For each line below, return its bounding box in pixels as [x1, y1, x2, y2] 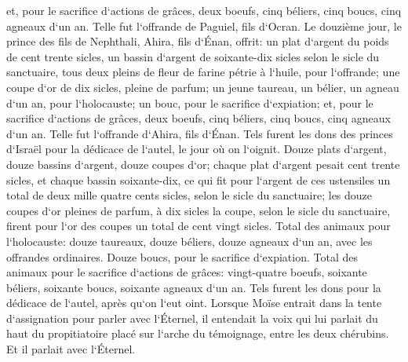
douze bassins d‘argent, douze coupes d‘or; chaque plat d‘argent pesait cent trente [6, 155, 400, 172]
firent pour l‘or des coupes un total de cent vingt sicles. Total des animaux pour [6, 218, 391, 234]
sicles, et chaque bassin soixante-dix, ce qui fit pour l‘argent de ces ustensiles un [6, 171, 391, 188]
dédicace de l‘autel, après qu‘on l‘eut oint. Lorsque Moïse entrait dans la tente [6, 294, 382, 311]
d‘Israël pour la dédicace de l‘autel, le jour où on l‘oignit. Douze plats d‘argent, [6, 141, 387, 157]
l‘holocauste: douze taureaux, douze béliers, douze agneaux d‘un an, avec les [6, 232, 373, 249]
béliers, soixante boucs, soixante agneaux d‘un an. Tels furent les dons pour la [6, 279, 381, 295]
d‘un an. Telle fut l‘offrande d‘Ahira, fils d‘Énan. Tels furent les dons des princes [6, 125, 393, 141]
